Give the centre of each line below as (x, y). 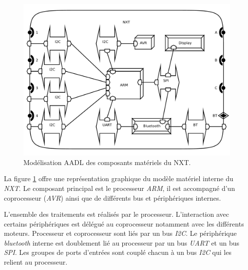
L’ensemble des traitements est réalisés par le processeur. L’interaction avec (116, 214)
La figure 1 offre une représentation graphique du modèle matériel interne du (119, 178)
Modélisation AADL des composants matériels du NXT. (107, 162)
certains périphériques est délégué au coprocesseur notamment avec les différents (124, 223)
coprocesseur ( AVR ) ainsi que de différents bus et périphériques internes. (113, 197)
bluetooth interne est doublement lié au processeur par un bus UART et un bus (122, 242)
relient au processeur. (36, 262)
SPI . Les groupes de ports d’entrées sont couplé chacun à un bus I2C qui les (118, 252)
